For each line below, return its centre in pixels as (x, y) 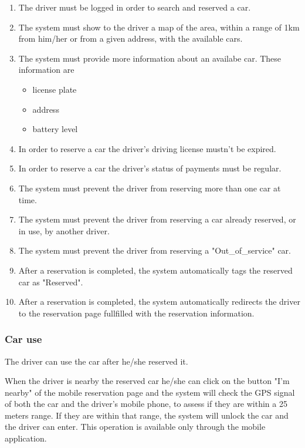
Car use (23, 339)
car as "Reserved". (51, 282)
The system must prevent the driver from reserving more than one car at (150, 188)
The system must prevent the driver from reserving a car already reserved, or (157, 219)
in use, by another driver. (64, 230)
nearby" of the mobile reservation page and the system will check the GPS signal (150, 392)
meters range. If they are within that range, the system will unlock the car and (147, 415)
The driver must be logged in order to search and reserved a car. (135, 7)
